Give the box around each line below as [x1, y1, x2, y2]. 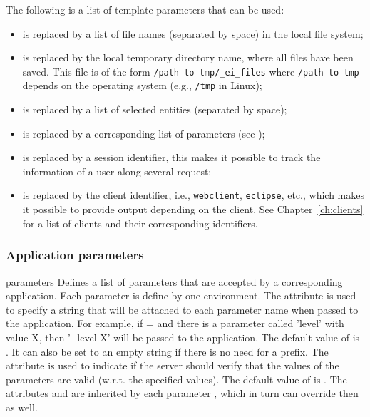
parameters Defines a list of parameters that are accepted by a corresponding [6, 274, 343, 289]
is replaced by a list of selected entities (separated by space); [22, 102, 287, 117]
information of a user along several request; [22, 163, 212, 178]
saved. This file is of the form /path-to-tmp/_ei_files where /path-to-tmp [22, 63, 359, 78]
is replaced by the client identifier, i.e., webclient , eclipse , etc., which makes [22, 187, 364, 202]
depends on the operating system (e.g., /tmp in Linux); [22, 78, 262, 93]
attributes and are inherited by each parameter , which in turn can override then [6, 386, 359, 401]
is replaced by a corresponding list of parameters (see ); [22, 125, 265, 140]
